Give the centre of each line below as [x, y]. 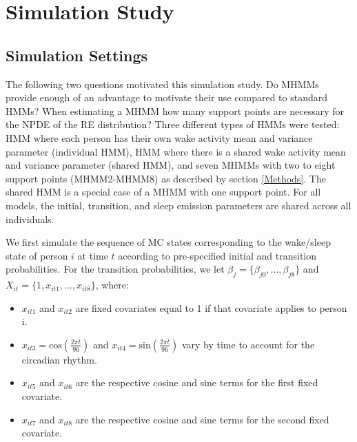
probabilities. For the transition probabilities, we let [115, 269]
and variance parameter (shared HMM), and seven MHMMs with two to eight [171, 165]
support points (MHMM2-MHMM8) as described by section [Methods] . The [166, 178]
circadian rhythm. [59, 359]
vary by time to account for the [248, 344]
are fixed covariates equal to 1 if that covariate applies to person [211, 307]
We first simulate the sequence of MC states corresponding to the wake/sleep [168, 242]
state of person [37, 255]
